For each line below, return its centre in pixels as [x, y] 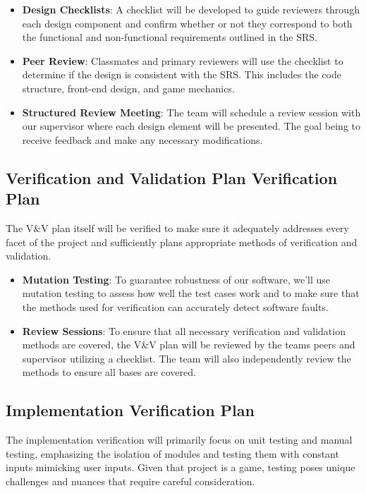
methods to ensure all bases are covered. [109, 372]
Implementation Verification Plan [130, 410]
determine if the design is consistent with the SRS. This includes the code [182, 74]
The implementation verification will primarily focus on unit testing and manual [179, 440]
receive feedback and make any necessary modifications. [142, 139]
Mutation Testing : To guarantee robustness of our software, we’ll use [176, 279]
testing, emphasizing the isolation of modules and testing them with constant [172, 453]
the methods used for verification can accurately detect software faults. [175, 306]
